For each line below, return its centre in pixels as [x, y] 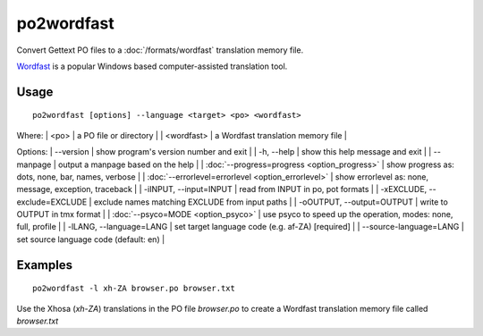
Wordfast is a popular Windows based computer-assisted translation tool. [152, 66]
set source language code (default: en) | [91, 239]
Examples [45, 265]
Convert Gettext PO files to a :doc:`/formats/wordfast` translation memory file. [160, 50]
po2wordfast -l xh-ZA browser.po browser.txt [134, 289]
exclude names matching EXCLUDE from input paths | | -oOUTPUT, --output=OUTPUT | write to [271, 202]
